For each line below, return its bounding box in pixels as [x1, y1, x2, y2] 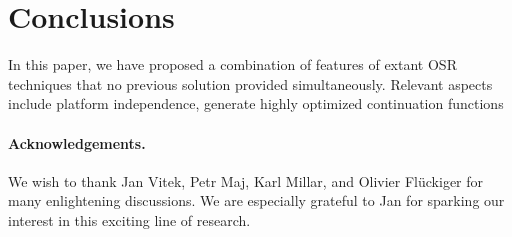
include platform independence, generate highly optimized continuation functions [8, 93, 504, 114]
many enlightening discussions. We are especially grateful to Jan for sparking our [8, 190, 505, 211]
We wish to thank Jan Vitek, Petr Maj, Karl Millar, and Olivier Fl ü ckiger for [8, 170, 484, 191]
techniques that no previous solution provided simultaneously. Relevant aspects [8, 73, 493, 94]
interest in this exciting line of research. [8, 209, 251, 230]
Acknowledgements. [8, 132, 146, 153]
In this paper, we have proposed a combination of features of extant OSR [8, 54, 457, 75]
